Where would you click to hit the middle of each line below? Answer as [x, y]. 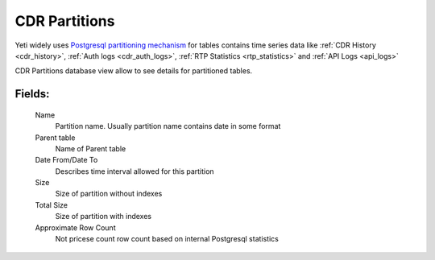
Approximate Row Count [75, 227]
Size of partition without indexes [109, 194]
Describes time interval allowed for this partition [135, 171]
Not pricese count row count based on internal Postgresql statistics [167, 239]
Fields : [32, 94]
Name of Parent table [91, 148]
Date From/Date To [66, 160]
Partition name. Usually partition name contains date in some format [168, 126]
